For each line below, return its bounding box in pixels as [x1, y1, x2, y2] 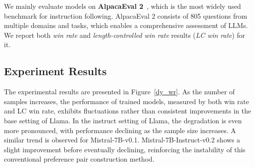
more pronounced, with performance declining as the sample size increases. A [4, 125, 236, 135]
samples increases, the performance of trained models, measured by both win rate [4, 96, 249, 106]
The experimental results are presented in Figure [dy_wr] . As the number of [4, 86, 235, 97]
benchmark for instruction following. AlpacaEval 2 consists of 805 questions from [4, 10, 247, 21]
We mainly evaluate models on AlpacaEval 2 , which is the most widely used [4, 1, 241, 11]
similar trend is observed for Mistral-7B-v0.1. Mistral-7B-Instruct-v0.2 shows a [4, 135, 240, 145]
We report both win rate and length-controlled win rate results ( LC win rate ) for [4, 29, 245, 40]
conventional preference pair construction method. [4, 154, 154, 164]
